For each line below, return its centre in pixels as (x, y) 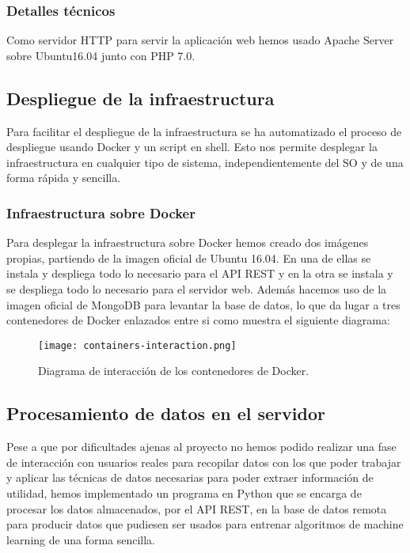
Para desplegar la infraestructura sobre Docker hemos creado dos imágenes (188, 242)
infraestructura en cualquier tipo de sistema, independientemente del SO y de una (205, 162)
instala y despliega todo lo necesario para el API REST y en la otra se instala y (200, 273)
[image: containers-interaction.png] (137, 345)
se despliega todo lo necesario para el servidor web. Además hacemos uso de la (197, 288)
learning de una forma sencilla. (81, 539)
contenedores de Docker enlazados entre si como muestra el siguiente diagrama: (198, 320)
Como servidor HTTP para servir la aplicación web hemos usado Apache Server (200, 40)
